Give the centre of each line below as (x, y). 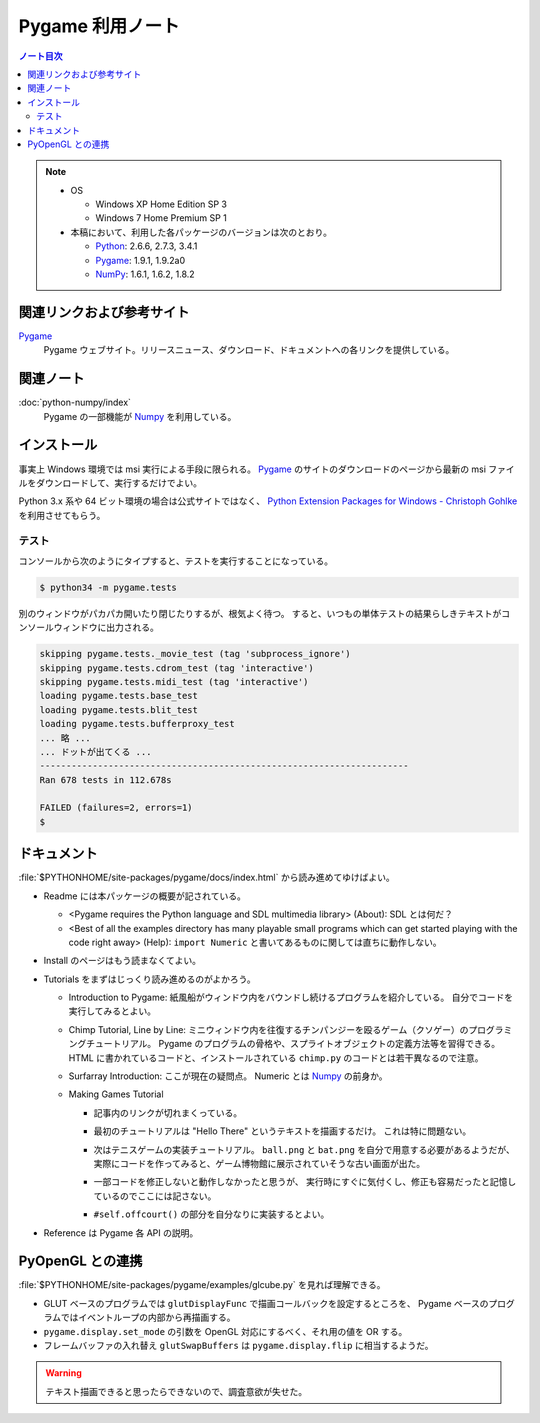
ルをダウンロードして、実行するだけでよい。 (110, 482)
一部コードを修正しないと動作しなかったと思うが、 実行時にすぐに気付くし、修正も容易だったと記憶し (305, 1182)
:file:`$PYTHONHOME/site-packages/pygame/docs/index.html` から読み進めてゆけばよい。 (206, 877)
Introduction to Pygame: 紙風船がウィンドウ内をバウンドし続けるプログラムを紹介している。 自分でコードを (291, 997)
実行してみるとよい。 (112, 1011)
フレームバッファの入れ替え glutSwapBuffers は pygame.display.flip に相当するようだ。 (238, 1346)
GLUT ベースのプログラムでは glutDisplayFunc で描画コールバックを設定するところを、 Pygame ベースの (266, 1303)
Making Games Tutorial (116, 1094)
